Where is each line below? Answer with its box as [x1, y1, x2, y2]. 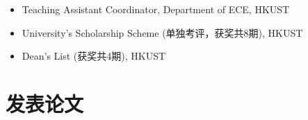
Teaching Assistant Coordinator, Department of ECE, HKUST [22, 2, 290, 16]
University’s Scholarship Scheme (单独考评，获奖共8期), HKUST [22, 25, 303, 40]
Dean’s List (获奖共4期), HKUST [22, 49, 166, 63]
